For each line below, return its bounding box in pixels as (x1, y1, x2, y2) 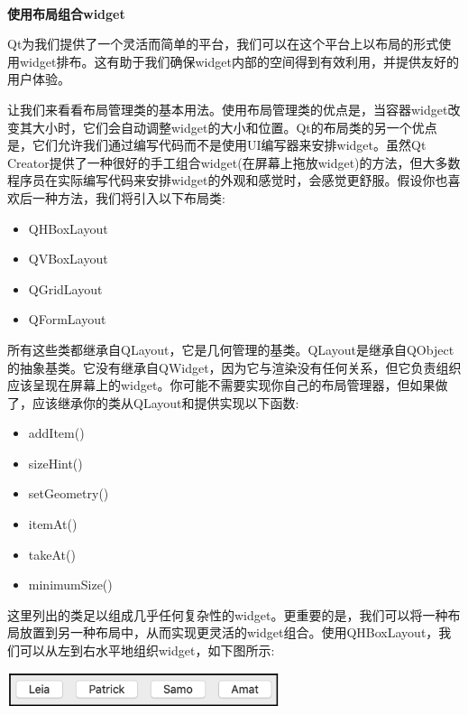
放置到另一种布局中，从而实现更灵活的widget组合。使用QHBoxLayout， (19, 623, 439, 642)
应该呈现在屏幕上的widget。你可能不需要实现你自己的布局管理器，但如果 (7, 376, 436, 395)
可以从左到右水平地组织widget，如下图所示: (19, 641, 275, 660)
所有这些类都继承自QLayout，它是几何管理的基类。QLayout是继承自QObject (7, 339, 454, 358)
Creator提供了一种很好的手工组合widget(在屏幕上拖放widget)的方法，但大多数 (7, 153, 461, 172)
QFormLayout (28, 310, 106, 329)
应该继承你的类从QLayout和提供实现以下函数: (32, 393, 299, 412)
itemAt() (28, 515, 78, 534)
